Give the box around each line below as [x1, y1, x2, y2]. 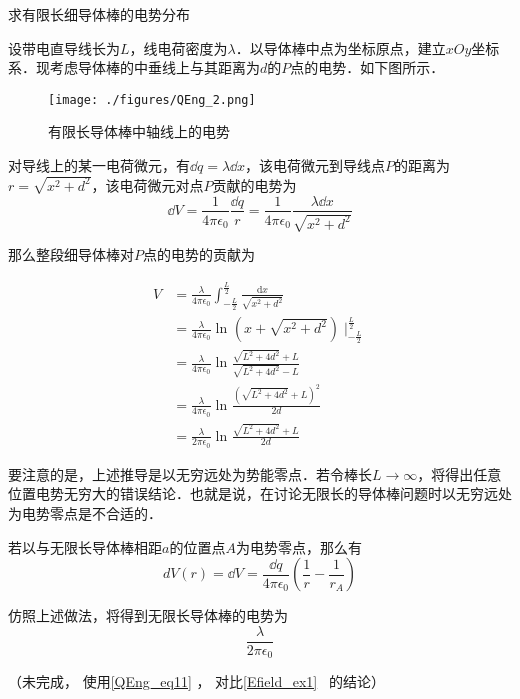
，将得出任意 [417, 463, 502, 484]
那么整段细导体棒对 [8, 243, 134, 264]
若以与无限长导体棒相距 [8, 536, 162, 557]
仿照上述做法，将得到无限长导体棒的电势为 [8, 605, 288, 626]
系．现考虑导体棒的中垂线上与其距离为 [8, 57, 260, 78]
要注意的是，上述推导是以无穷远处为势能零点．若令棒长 [8, 463, 372, 484]
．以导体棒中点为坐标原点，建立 [235, 37, 446, 58]
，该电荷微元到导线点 [245, 155, 386, 176]
